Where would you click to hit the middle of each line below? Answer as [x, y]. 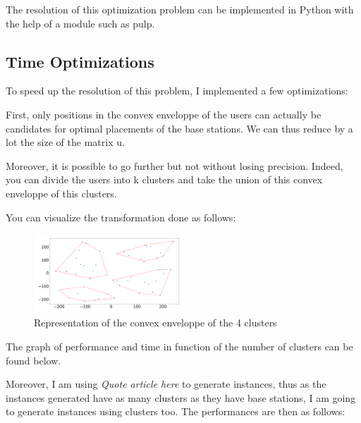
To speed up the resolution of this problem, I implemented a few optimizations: [177, 91]
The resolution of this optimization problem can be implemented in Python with [180, 9]
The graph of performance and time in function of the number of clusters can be [179, 346]
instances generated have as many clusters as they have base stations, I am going [181, 397]
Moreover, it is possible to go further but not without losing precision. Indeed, [175, 165]
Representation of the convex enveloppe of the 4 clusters [155, 323]
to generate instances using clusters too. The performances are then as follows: [176, 411]
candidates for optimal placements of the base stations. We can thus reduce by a [179, 128]
